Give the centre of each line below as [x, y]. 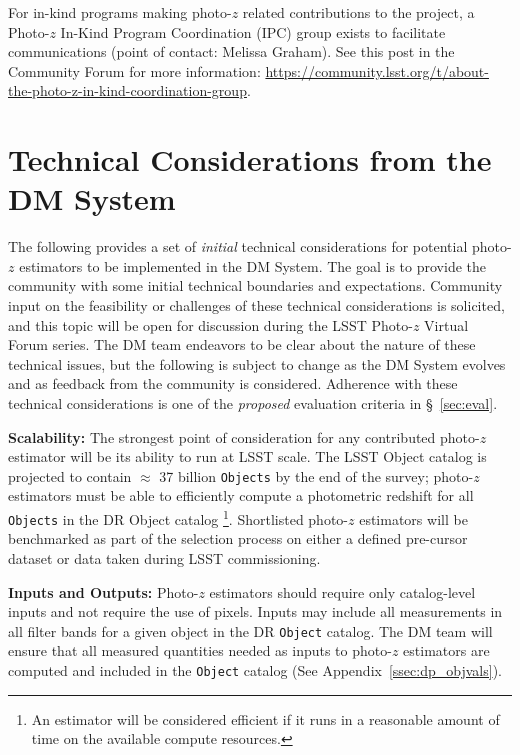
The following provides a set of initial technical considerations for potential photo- [260, 246]
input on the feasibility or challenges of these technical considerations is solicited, [256, 305]
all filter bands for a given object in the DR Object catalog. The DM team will [250, 630]
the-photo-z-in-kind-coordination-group [127, 90]
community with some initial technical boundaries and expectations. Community [255, 285]
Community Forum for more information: [134, 70]
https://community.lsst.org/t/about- [377, 70]
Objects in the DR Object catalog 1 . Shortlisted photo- [178, 517]
